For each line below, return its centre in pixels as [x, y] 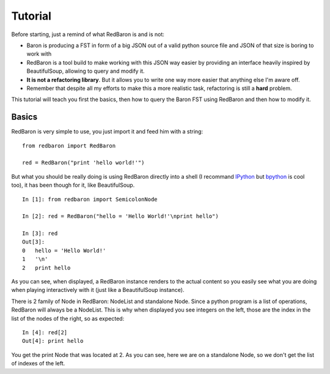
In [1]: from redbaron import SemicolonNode [90, 199]
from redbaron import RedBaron [69, 146]
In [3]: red [40, 234]
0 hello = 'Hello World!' [64, 250]
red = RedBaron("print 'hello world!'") [83, 163]
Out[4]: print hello [53, 341]
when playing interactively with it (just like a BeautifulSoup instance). [98, 290]
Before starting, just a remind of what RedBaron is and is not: [88, 34]
